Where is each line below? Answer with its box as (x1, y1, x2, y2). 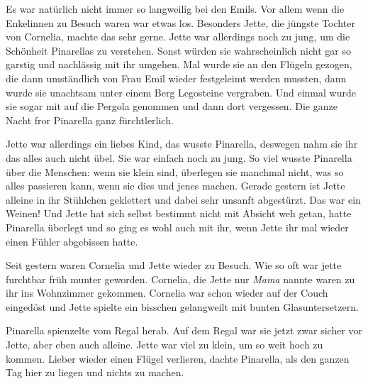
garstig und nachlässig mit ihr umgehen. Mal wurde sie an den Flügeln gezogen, (6, 57, 352, 72)
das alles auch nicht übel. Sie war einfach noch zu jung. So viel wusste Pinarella (6, 150, 352, 165)
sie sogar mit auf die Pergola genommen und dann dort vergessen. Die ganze (6, 99, 338, 114)
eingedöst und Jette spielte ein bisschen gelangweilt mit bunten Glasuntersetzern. (6, 299, 359, 314)
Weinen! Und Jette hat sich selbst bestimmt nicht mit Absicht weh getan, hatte (6, 206, 352, 221)
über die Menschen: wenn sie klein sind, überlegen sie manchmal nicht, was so (6, 164, 344, 179)
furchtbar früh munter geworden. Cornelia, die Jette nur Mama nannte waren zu (6, 271, 355, 286)
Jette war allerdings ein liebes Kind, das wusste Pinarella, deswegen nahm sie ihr (6, 136, 358, 151)
